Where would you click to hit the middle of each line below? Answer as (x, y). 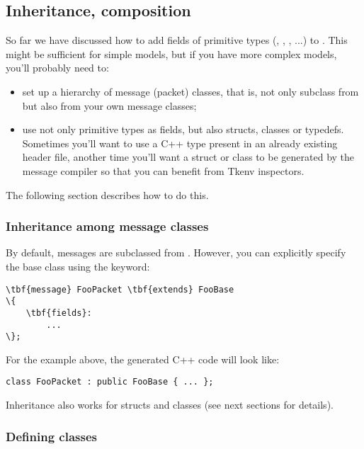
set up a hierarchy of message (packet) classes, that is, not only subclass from (190, 91)
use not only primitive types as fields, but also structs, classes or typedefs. (183, 129)
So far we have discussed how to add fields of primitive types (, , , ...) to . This (177, 40)
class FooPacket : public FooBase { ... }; (110, 382)
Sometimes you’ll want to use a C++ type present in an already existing (180, 143)
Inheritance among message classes (107, 226)
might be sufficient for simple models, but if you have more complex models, (171, 53)
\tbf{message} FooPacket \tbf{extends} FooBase (120, 289)
